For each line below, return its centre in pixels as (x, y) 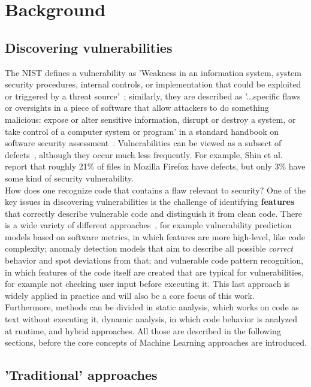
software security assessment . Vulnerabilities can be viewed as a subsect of (143, 143)
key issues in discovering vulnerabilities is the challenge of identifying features (150, 202)
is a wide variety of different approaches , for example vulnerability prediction (148, 225)
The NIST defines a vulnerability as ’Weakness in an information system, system (153, 72)
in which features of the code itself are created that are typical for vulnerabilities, (154, 272)
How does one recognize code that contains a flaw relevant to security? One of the (155, 190)
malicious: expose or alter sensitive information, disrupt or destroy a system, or (150, 119)
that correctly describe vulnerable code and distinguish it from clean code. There (153, 213)
